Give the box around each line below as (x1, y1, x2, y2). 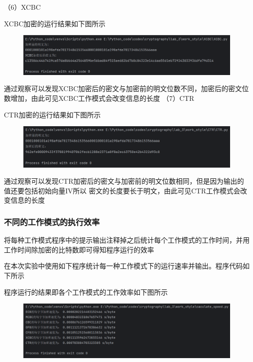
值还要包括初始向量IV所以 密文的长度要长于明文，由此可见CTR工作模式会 (4, 185, 240, 195)
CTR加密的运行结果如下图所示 (4, 109, 101, 119)
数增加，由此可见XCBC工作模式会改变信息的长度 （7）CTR (4, 93, 195, 103)
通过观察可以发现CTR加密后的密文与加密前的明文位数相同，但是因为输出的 (4, 176, 244, 186)
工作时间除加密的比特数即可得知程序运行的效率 (4, 244, 154, 254)
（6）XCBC (4, 2, 41, 12)
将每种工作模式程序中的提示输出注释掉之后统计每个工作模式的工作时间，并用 (4, 235, 250, 245)
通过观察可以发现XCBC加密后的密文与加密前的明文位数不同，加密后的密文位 (4, 83, 249, 94)
